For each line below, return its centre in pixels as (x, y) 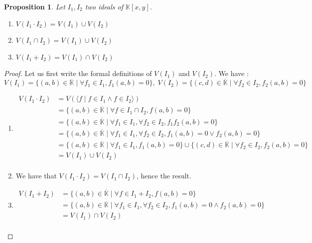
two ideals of (104, 6)
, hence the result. (164, 176)
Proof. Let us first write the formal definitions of (78, 73)
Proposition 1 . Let (35, 6)
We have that (36, 176)
